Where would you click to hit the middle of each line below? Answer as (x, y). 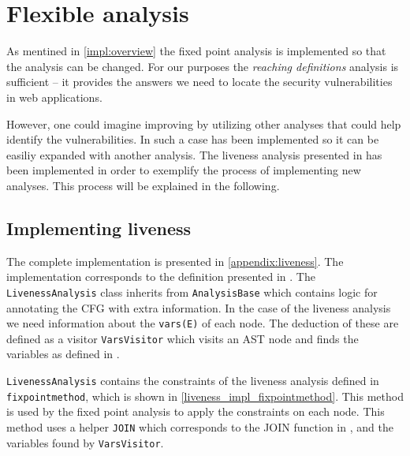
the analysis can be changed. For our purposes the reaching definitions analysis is (203, 66)
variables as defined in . (63, 354)
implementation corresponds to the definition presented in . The (161, 277)
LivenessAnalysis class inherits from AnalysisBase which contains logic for (192, 292)
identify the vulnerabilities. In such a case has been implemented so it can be (193, 139)
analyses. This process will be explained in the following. (143, 185)
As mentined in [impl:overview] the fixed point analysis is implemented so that (196, 51)
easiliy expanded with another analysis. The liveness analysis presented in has (194, 154)
